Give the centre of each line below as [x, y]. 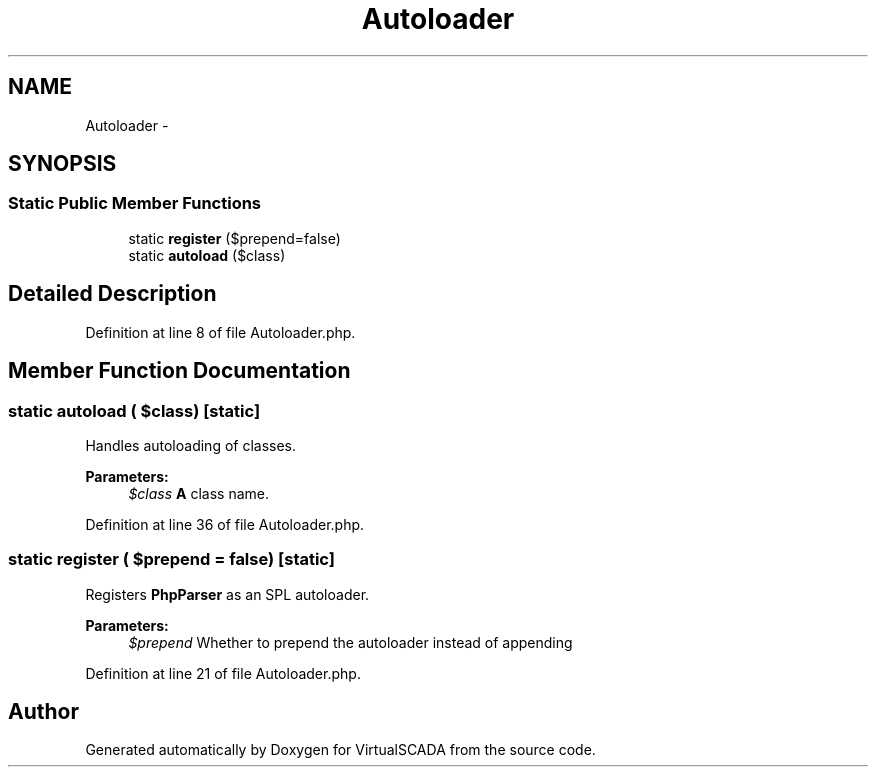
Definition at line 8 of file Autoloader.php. [220, 332]
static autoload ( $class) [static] [134, 410]
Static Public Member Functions [135, 203]
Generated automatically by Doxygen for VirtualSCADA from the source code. [340, 750]
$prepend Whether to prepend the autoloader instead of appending [350, 642]
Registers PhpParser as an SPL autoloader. [227, 594]
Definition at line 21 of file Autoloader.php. [223, 673]
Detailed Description [112, 294]
